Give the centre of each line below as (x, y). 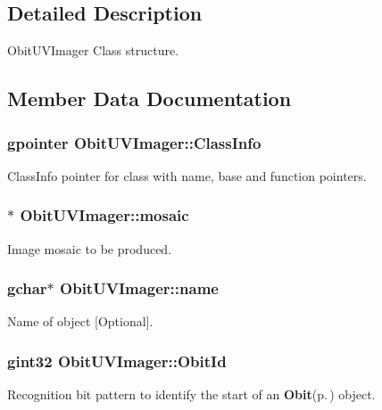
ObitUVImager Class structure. (93, 50)
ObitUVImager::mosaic (104, 215)
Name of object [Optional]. (80, 321)
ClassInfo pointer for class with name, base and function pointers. (187, 175)
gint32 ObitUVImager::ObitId (117, 361)
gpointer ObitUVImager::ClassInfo (134, 142)
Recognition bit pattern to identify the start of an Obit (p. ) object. (191, 394)
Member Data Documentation (149, 98)
